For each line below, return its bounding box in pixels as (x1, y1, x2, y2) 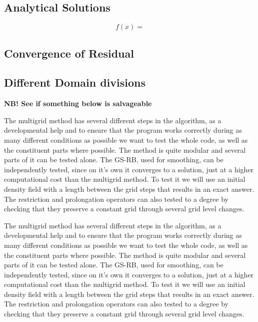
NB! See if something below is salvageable (4, 98, 152, 109)
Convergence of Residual (4, 45, 134, 61)
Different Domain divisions (4, 75, 146, 90)
